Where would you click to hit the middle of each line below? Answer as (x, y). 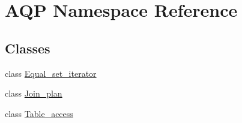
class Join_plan (34, 93)
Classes (28, 48)
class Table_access (39, 113)
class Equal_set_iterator (51, 73)
